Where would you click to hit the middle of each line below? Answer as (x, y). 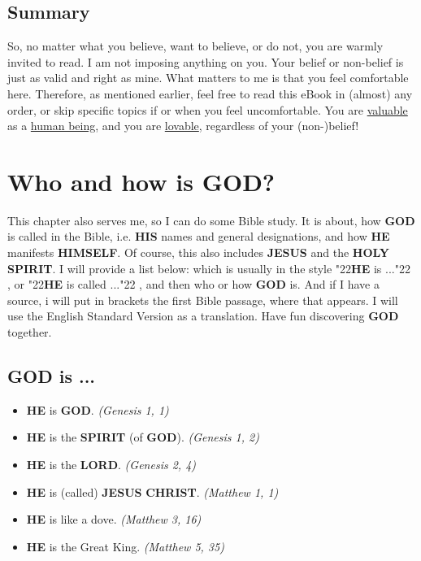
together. (30, 332)
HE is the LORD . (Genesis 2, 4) (111, 465)
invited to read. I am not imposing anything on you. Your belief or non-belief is (206, 61)
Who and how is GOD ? (141, 181)
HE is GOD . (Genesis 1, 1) (98, 409)
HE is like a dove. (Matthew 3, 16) (114, 519)
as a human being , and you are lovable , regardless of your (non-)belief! (183, 126)
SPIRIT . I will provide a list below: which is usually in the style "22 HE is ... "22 (209, 268)
